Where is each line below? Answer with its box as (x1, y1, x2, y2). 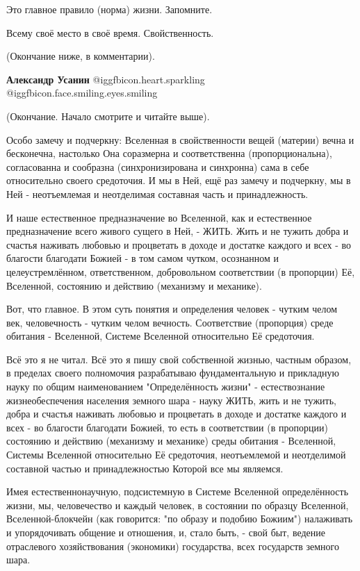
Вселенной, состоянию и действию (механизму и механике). (6, 278, 262, 292)
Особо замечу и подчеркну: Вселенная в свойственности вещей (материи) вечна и (6, 132, 354, 147)
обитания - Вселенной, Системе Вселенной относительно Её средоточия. (6, 329, 315, 343)
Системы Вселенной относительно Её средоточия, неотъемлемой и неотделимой (6, 447, 346, 462)
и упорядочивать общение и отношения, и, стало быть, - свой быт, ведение (6, 525, 325, 539)
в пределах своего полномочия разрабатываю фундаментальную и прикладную (6, 365, 339, 380)
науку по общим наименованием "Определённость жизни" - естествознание (6, 379, 325, 394)
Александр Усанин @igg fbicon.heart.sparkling (6, 72, 205, 86)
